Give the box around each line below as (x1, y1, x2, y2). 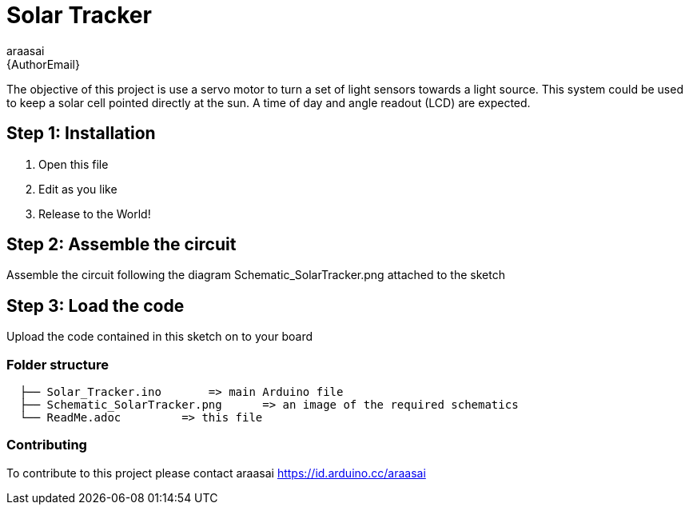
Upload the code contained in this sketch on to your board (6, 329, 313, 344)
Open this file (38, 157, 109, 171)
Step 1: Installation (6, 123, 156, 144)
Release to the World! (38, 206, 151, 221)
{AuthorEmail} (6, 57, 80, 71)
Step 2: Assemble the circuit (6, 234, 237, 255)
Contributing (6, 437, 87, 453)
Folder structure (6, 356, 109, 373)
